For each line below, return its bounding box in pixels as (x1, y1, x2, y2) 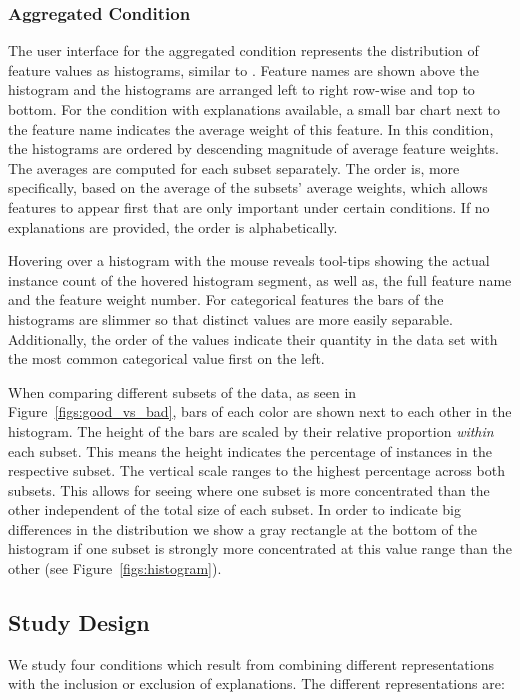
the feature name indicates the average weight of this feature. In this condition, (8, 118, 494, 139)
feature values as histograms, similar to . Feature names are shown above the (8, 59, 480, 80)
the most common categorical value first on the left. (8, 348, 325, 369)
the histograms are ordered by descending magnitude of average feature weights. (8, 138, 499, 159)
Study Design (8, 607, 150, 638)
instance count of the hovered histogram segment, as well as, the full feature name (8, 269, 512, 290)
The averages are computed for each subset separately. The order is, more (8, 157, 460, 178)
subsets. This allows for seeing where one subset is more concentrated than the (8, 479, 490, 500)
